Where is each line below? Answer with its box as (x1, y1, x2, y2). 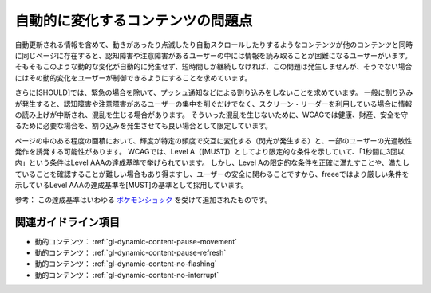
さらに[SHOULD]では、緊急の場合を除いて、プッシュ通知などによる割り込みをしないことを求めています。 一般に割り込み (14, 88, 413, 97)
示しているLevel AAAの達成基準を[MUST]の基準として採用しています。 (14, 180, 248, 190)
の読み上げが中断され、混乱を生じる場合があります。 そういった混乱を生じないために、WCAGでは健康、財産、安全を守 (14, 110, 409, 119)
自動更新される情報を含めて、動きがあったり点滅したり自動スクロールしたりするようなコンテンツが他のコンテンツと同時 (14, 40, 413, 49)
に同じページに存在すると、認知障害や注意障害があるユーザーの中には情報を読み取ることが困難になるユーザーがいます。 (14, 50, 413, 60)
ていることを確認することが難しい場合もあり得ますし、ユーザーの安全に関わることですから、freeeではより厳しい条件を (14, 169, 409, 178)
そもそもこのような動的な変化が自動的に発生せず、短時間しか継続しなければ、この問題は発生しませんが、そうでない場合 (14, 62, 413, 72)
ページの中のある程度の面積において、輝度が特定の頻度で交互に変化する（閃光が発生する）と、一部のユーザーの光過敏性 (14, 135, 413, 145)
